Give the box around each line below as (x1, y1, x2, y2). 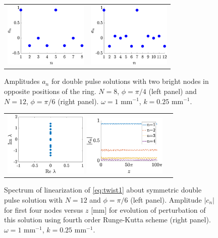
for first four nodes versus (4, 204, 83, 215)
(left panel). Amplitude (130, 195, 202, 205)
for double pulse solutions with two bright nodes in (51, 76, 209, 86)
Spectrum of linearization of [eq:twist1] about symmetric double (4, 184, 202, 195)
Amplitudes (4, 76, 40, 86)
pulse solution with (4, 195, 63, 205)
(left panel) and (148, 85, 197, 96)
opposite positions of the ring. (4, 85, 96, 96)
